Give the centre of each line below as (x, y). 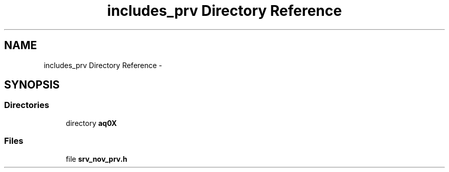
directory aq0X (91, 123)
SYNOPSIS (32, 85)
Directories (27, 105)
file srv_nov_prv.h (97, 159)
